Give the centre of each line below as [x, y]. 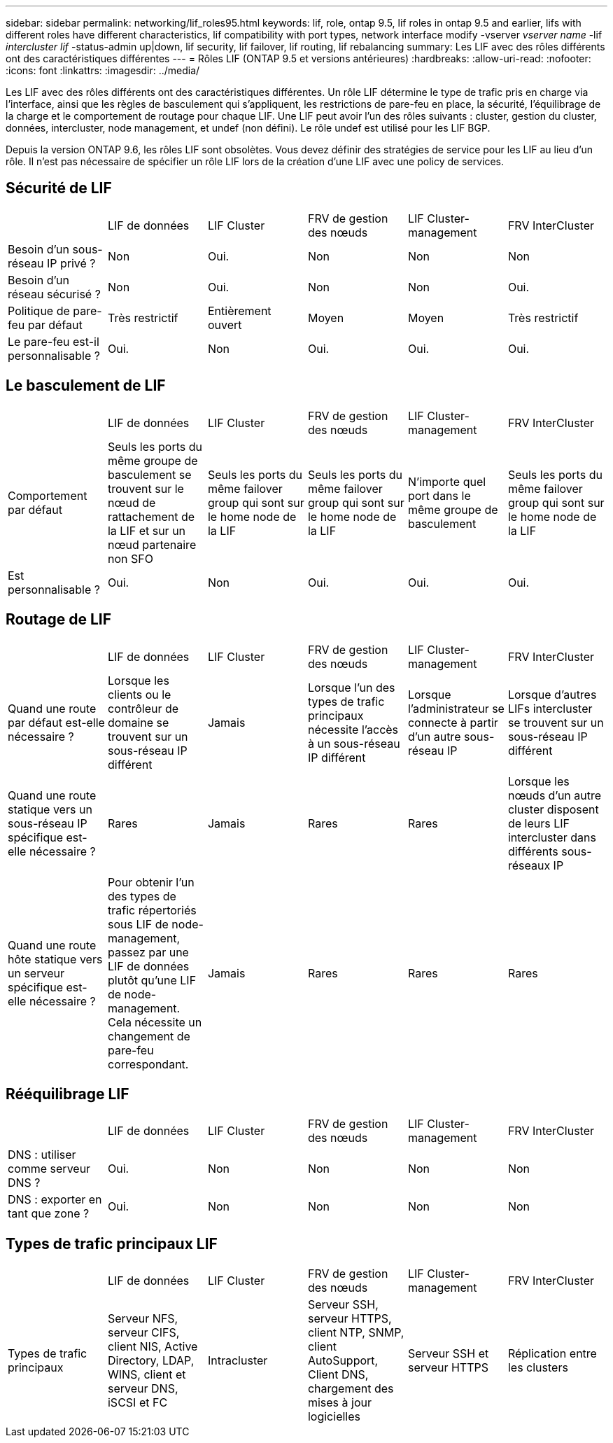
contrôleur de [143, 708]
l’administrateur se [456, 708]
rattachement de [151, 516]
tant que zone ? [49, 1214]
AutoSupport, [343, 1361]
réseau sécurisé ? [54, 294]
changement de [149, 1036]
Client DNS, [338, 1375]
